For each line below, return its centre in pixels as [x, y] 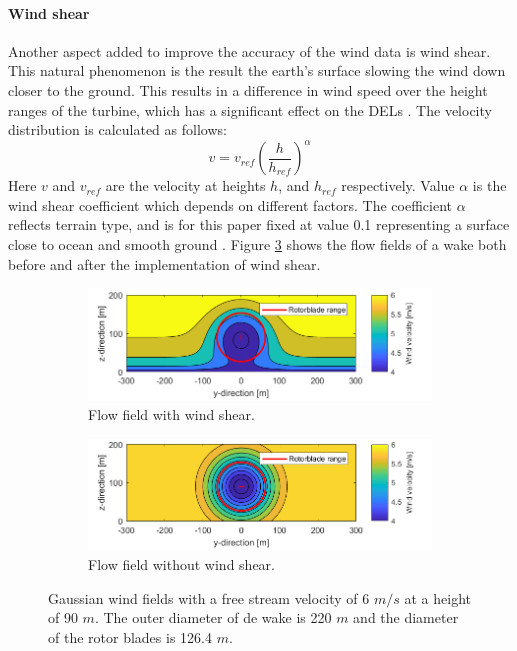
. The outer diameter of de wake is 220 [213, 617]
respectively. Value [398, 185]
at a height [438, 597]
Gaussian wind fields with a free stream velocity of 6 [209, 597]
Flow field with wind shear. [171, 414]
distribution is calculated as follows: [117, 129]
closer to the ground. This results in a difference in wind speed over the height [248, 89]
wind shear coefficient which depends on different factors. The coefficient [230, 204]
